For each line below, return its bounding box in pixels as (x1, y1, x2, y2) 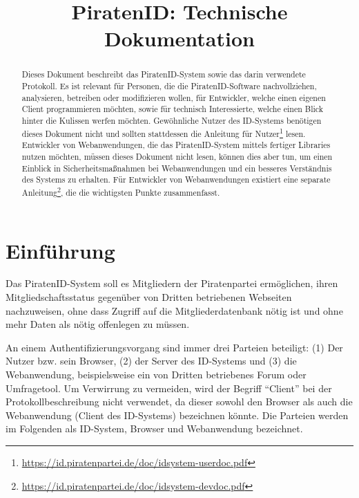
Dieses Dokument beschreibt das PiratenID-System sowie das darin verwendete (21, 68, 306, 80)
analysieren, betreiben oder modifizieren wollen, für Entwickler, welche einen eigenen (21, 91, 326, 103)
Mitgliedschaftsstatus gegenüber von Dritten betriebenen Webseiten (6, 290, 292, 304)
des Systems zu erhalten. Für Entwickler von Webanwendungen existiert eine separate (21, 174, 331, 185)
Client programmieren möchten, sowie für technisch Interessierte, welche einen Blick (21, 103, 324, 115)
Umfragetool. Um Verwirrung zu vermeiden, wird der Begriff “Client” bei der (6, 380, 332, 395)
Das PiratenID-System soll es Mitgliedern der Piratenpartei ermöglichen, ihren (6, 276, 338, 290)
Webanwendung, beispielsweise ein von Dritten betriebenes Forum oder (6, 367, 307, 382)
